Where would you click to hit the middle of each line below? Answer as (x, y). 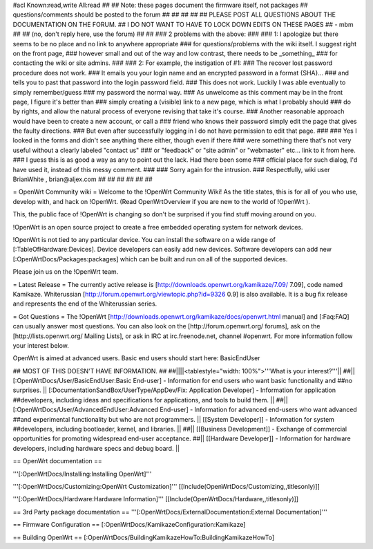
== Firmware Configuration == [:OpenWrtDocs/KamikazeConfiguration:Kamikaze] (129, 525)
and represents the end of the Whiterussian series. (85, 304)
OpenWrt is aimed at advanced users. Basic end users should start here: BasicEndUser (136, 358)
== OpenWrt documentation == (58, 461)
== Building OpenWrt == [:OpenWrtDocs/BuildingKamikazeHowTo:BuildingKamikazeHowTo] (144, 537)
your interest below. (41, 345)
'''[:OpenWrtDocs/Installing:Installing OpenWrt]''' (82, 474)
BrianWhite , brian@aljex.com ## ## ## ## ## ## (83, 179)
